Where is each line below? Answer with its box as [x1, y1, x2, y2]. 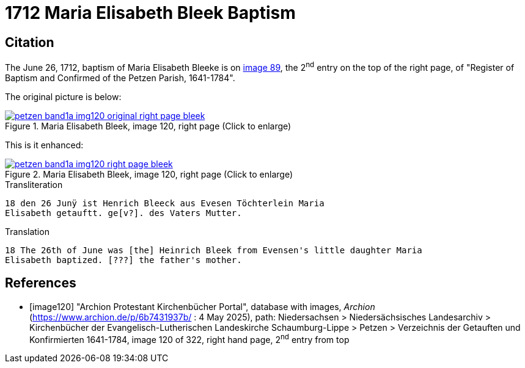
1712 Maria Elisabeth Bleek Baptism [5, 2, 296, 23]
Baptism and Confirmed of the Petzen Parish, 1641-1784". [5, 72, 235, 83]
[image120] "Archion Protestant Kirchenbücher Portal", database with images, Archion [29, 301, 375, 312]
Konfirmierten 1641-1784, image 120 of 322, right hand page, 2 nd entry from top [29, 332, 350, 345]
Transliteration [5, 179, 63, 190]
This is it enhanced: [5, 139, 84, 150]
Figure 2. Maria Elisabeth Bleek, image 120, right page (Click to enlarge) [5, 168, 293, 179]
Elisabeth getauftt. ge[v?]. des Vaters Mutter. [5, 207, 242, 218]
